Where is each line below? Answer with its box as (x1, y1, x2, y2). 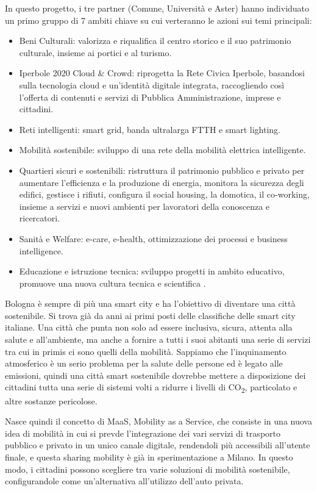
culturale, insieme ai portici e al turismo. (19, 46, 172, 59)
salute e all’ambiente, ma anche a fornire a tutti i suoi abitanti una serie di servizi (5, 333, 311, 346)
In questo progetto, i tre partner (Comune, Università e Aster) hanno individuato (5, 2, 310, 14)
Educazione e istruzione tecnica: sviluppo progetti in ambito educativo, (19, 265, 285, 278)
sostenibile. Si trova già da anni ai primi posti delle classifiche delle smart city (5, 309, 296, 321)
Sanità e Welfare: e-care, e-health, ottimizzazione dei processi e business (19, 232, 288, 245)
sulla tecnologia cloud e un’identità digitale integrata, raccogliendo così (19, 78, 285, 91)
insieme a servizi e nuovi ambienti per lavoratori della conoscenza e (19, 199, 270, 212)
